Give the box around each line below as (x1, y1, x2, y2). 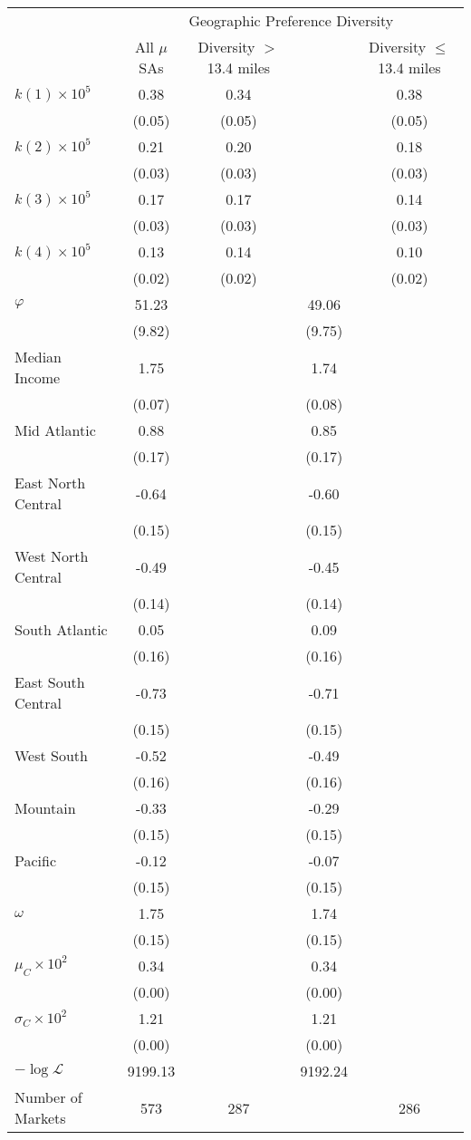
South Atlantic (14, 619, 108, 640)
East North (14, 472, 86, 493)
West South (14, 745, 88, 766)
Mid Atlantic (14, 420, 96, 440)
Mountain (14, 797, 76, 818)
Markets (14, 1107, 66, 1128)
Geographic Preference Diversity (188, 10, 394, 31)
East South (14, 671, 85, 692)
